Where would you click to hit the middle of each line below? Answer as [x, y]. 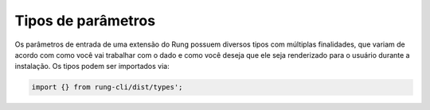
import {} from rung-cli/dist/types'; [107, 87]
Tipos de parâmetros [85, 21]
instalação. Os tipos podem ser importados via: [92, 66]
